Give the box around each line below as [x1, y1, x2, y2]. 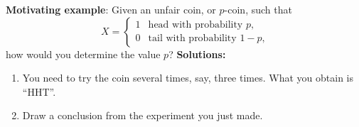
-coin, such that [224, 2, 292, 16]
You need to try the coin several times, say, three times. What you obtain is [22, 70, 353, 85]
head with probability [148, 20, 243, 31]
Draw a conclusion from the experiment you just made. [22, 108, 263, 123]
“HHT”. [22, 84, 56, 99]
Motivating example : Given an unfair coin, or [6, 2, 216, 16]
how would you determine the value [6, 46, 161, 61]
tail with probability [148, 33, 237, 44]
